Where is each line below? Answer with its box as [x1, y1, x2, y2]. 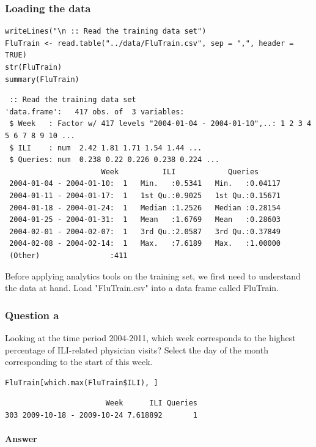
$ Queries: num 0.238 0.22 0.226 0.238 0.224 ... [9, 155, 219, 164]
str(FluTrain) [5, 63, 62, 72]
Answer [5, 432, 37, 445]
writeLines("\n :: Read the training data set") [5, 27, 207, 36]
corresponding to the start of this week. [5, 355, 153, 368]
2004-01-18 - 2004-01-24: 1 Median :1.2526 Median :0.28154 [9, 203, 281, 212]
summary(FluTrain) [5, 75, 79, 84]
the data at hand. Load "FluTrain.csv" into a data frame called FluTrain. [5, 281, 279, 294]
